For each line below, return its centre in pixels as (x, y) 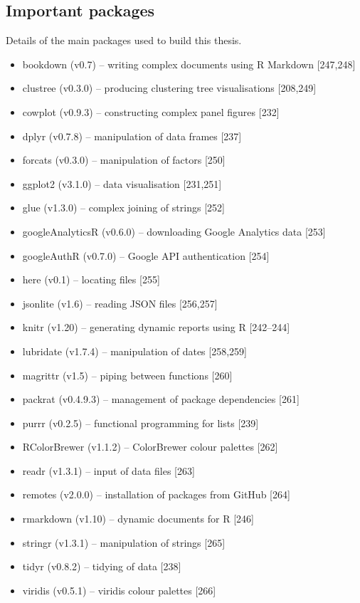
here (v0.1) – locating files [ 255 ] (91, 279)
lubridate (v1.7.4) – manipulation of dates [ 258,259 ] (135, 351)
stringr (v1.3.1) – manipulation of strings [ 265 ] (124, 542)
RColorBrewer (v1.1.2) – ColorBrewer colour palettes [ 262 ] (150, 447)
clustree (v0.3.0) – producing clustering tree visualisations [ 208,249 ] (169, 88)
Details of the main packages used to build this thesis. (124, 40)
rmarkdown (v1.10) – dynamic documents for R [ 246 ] (138, 519)
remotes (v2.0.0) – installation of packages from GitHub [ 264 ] (156, 494)
